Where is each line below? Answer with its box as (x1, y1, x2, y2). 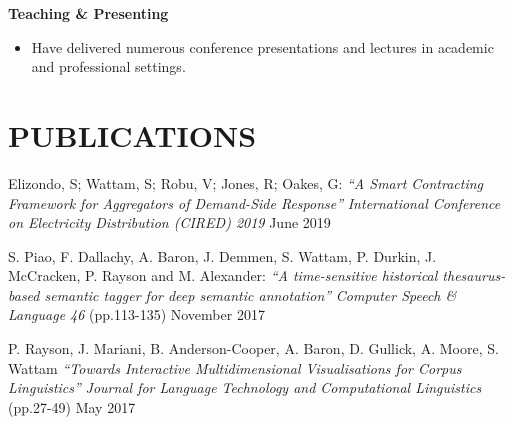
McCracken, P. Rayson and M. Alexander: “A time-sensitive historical (8, 265, 438, 286)
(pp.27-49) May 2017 (8, 396, 136, 417)
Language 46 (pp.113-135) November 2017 (8, 304, 265, 325)
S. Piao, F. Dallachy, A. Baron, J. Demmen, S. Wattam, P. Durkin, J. (8, 245, 437, 266)
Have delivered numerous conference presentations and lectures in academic (31, 36, 494, 57)
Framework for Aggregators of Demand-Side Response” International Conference (8, 192, 501, 213)
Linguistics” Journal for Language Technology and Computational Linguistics (8, 377, 482, 398)
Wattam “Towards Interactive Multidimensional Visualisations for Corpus (8, 357, 462, 378)
